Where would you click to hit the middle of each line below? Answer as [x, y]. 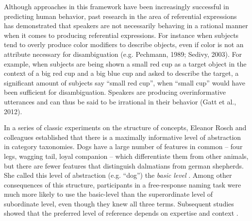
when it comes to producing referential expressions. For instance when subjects [121, 35]
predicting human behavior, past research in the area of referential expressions [120, 16]
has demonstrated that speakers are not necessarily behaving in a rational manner [126, 25]
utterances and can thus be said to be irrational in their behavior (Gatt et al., [120, 101]
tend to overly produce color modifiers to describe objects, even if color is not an [124, 44]
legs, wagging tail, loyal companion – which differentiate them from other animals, [126, 156]
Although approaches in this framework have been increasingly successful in [117, 6]
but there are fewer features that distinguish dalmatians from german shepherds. [124, 165]
